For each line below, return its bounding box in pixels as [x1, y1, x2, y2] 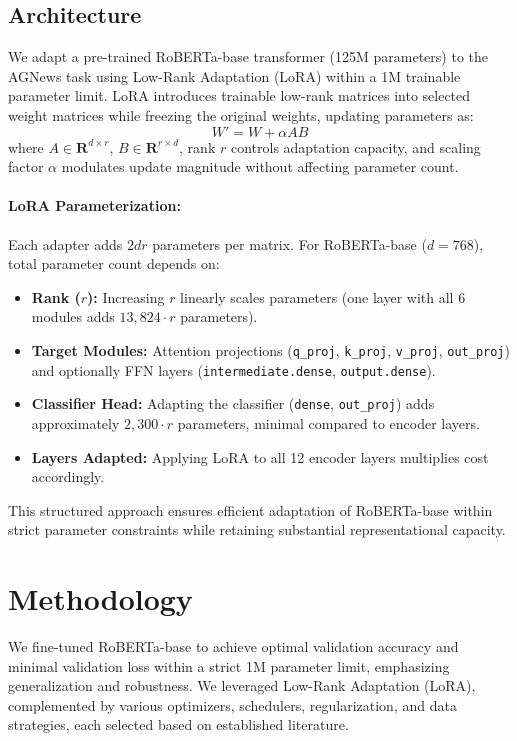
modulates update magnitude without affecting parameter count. [61, 156, 459, 177]
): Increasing [87, 286, 165, 307]
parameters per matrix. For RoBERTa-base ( [152, 233, 427, 254]
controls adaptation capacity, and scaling [230, 136, 481, 157]
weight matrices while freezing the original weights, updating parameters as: [8, 104, 474, 125]
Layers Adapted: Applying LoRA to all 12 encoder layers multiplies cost [31, 446, 489, 467]
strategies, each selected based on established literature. [8, 714, 349, 735]
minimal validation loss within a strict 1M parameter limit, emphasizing [8, 655, 450, 676]
